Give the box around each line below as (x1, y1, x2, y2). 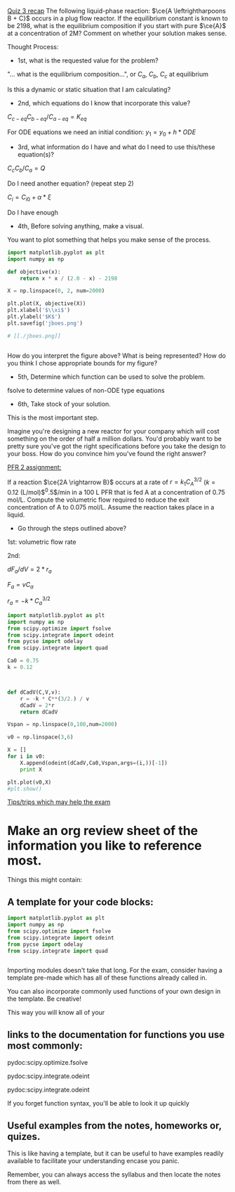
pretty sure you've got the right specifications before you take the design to (7, 441, 226, 450)
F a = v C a (7, 580, 34, 590)
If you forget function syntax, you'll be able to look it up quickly (7, 1099, 189, 1108)
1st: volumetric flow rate (7, 538, 76, 546)
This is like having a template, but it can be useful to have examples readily (7, 1149, 224, 1158)
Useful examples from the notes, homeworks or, (7, 1120, 222, 1132)
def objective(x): (7, 268, 61, 276)
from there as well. (7, 1178, 62, 1186)
